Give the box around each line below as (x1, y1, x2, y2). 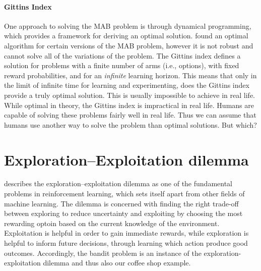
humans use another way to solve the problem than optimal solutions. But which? (4, 119, 257, 130)
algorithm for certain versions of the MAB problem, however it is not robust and (4, 40, 253, 50)
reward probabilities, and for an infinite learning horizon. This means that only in (4, 70, 257, 80)
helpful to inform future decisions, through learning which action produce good (4, 238, 248, 248)
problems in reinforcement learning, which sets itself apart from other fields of (4, 188, 245, 199)
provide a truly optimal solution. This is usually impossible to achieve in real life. (4, 89, 255, 100)
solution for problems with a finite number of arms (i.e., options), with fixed (4, 60, 239, 71)
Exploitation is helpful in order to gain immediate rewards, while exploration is (4, 228, 249, 238)
